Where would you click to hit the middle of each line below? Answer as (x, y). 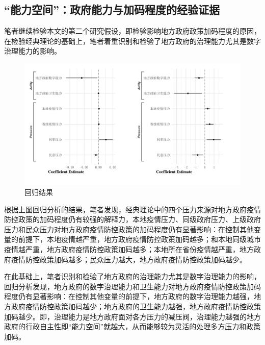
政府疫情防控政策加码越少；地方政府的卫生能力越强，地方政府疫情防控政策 (136, 306)
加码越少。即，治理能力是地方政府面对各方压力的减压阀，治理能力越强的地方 (132, 316)
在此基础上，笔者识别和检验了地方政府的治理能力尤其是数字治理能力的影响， (132, 276)
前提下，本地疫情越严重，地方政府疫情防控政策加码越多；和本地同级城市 (139, 239)
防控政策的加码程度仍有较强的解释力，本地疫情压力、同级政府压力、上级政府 (132, 219)
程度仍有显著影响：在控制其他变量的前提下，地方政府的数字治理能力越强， (129, 296)
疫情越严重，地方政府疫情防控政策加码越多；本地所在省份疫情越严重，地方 (129, 249)
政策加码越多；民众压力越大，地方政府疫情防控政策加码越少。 (143, 259)
